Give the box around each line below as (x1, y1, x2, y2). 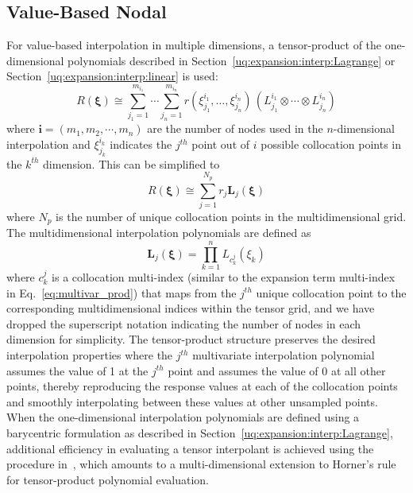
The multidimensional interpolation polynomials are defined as (6, 224, 311, 241)
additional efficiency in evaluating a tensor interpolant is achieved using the (6, 440, 374, 456)
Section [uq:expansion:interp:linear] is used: (6, 68, 218, 84)
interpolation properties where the (6, 347, 173, 363)
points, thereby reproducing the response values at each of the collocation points (6, 378, 398, 394)
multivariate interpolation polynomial (192, 347, 375, 363)
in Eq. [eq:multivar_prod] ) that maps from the (6, 284, 237, 301)
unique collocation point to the (256, 284, 407, 301)
